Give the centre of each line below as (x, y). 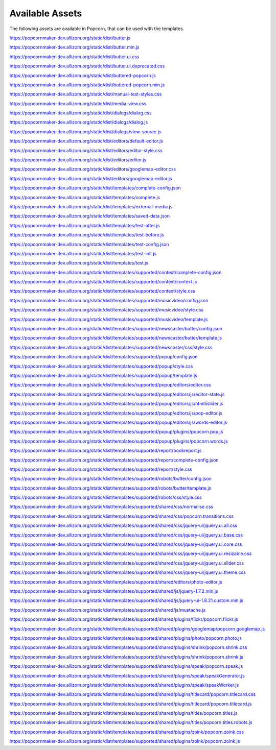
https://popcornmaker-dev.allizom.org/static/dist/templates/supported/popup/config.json (103, 357)
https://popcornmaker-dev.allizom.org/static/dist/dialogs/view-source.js (85, 131)
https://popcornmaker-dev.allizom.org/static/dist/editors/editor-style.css (86, 150)
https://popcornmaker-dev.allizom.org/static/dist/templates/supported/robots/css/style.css (106, 497)
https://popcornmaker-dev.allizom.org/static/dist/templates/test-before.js (87, 235)
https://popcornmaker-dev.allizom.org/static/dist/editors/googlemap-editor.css (93, 169)
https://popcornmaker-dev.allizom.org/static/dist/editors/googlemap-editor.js (91, 178)
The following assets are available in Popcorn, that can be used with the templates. (97, 29)
